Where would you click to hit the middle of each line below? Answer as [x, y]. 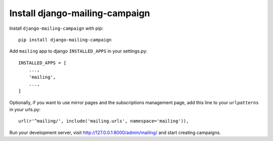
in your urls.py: [25, 110]
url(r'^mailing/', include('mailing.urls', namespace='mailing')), [104, 121]
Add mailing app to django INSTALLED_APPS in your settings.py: [78, 51]
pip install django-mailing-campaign [65, 40]
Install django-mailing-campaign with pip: [56, 28]
